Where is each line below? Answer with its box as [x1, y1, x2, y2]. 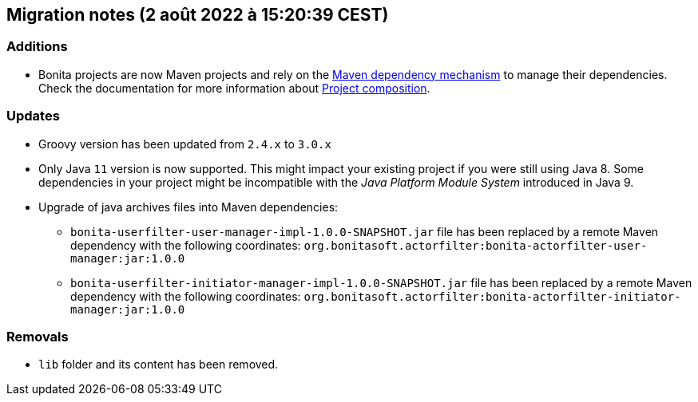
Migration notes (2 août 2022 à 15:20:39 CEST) [6, 5, 389, 25]
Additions [6, 38, 68, 55]
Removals [6, 328, 69, 345]
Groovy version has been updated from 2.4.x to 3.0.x [38, 136, 331, 151]
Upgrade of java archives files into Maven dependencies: [38, 199, 339, 214]
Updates [6, 108, 60, 124]
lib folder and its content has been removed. [38, 357, 279, 372]
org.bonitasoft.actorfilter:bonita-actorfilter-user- [303, 238, 648, 252]
